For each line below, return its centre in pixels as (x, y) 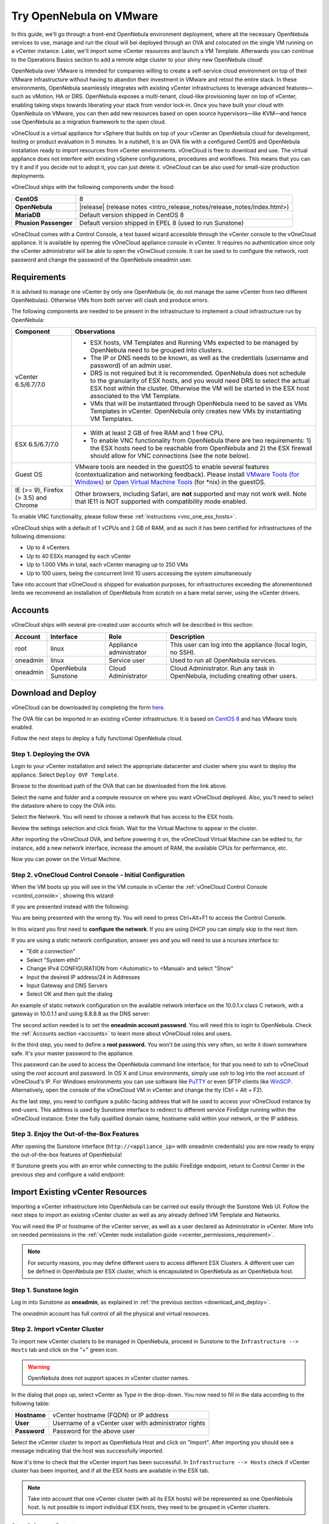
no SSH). (183, 652)
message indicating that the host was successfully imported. (87, 1451)
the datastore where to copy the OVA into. (64, 806)
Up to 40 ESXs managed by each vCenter (79, 556)
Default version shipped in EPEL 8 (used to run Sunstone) (162, 223)
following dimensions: (39, 536)
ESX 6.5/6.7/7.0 (37, 444)
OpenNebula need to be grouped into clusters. (157, 351)
